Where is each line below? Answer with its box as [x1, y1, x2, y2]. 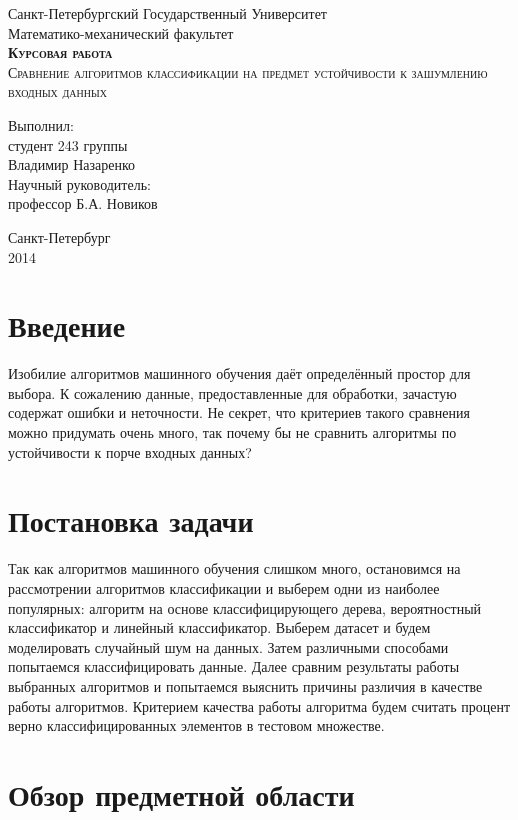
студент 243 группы [8, 134, 128, 155]
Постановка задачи [8, 500, 254, 541]
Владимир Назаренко [8, 154, 136, 175]
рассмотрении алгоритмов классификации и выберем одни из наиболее [8, 577, 440, 598]
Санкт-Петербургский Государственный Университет [8, 3, 327, 23]
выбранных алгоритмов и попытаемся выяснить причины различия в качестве [8, 675, 483, 696]
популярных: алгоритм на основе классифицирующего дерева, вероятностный [8, 597, 482, 618]
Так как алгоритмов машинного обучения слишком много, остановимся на [8, 558, 461, 579]
